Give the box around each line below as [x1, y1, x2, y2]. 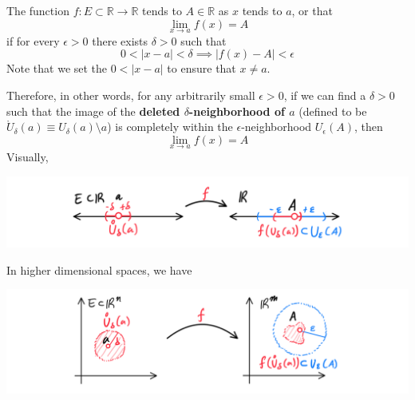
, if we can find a [283, 87, 366, 103]
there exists [92, 32, 148, 49]
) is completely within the [107, 118, 233, 135]
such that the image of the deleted [6, 102, 180, 119]
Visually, [6, 149, 49, 164]
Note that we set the [6, 60, 108, 77]
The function [6, 2, 69, 18]
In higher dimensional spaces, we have [6, 261, 192, 278]
